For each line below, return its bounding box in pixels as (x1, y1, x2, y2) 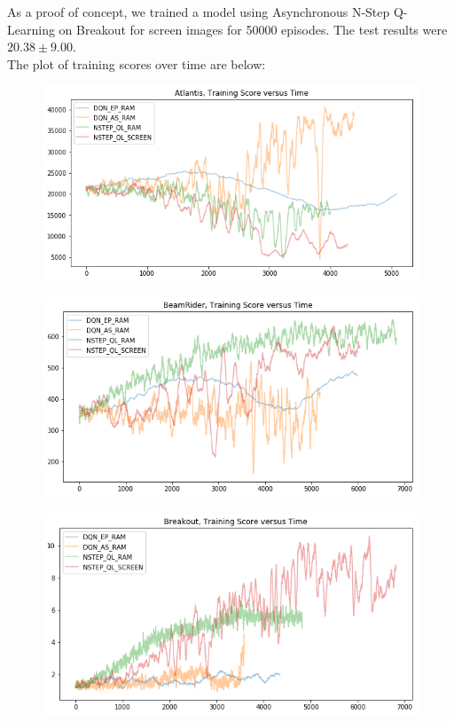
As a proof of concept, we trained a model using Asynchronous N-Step (7, 3, 390, 20)
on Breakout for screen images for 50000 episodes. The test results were (59, 20, 448, 38)
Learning (7, 20, 55, 38)
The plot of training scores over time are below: (7, 54, 266, 73)
